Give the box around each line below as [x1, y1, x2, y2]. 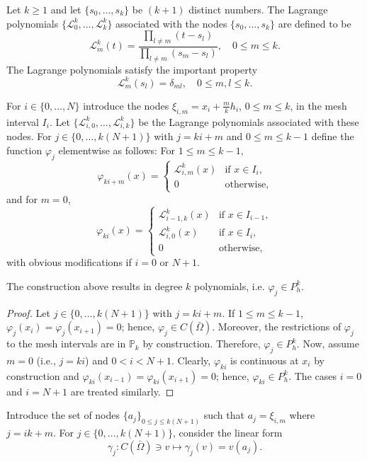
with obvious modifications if [6, 255, 132, 270]
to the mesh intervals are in [6, 336, 126, 351]
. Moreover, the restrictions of [212, 319, 341, 334]
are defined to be [278, 16, 351, 30]
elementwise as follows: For [58, 143, 176, 158]
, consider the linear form [172, 425, 283, 440]
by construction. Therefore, [142, 336, 261, 351]
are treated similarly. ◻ [70, 383, 174, 398]
